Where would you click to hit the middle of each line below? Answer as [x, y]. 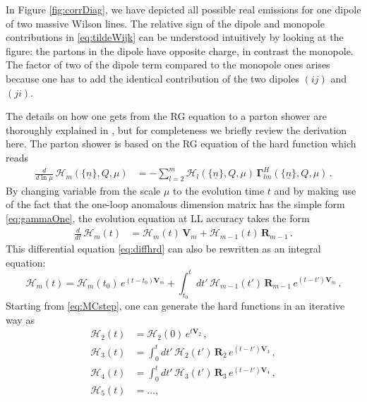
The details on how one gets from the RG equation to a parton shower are [166, 116]
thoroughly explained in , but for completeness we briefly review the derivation [176, 129]
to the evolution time [219, 190]
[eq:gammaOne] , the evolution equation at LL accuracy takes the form [158, 218]
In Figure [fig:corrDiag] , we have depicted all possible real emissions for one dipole [183, 9]
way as [20, 319]
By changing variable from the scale [83, 190]
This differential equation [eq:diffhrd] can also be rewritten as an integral [163, 249]
